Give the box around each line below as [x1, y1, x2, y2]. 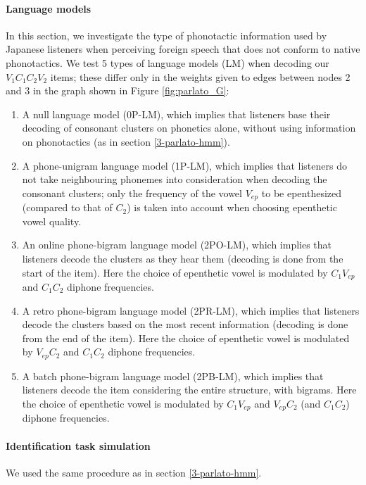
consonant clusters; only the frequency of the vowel [22, 185, 242, 200]
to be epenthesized [261, 185, 342, 200]
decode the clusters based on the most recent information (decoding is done [22, 317, 348, 332]
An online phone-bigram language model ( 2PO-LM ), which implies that [22, 237, 332, 252]
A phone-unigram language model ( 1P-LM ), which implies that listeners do [22, 158, 347, 172]
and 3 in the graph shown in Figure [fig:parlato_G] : [6, 83, 229, 98]
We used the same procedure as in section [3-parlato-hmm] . [6, 465, 262, 479]
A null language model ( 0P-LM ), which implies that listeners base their [22, 106, 331, 121]
